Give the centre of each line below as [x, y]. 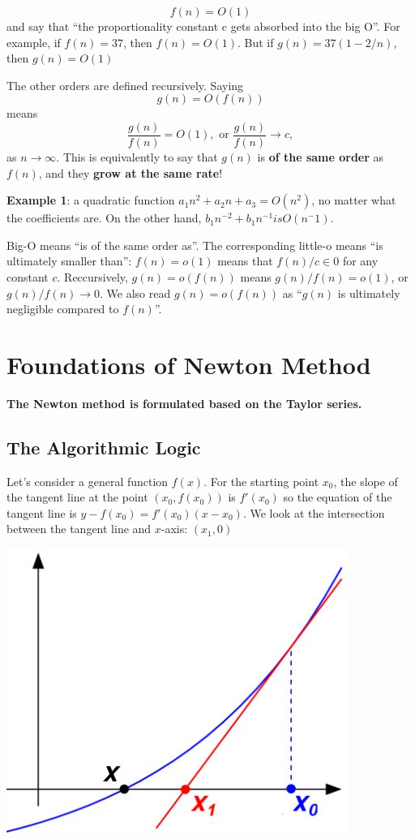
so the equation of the [338, 497]
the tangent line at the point [77, 497]
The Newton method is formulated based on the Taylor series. [184, 403]
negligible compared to [63, 309]
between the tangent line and [79, 529]
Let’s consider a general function [88, 481]
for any [360, 261]
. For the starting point [261, 481]
